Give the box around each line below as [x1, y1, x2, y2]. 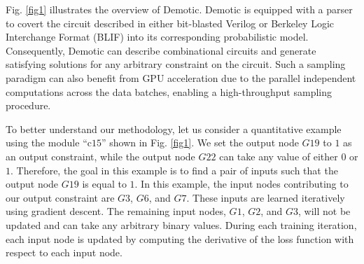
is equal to [82, 176, 127, 191]
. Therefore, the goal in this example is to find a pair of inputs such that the [10, 162, 338, 177]
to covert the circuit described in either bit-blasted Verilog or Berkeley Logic [6, 15, 335, 30]
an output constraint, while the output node [6, 148, 195, 163]
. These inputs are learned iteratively [186, 190, 345, 204]
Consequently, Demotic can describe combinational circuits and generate [6, 43, 316, 57]
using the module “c [6, 135, 92, 150]
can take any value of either [219, 148, 338, 163]
